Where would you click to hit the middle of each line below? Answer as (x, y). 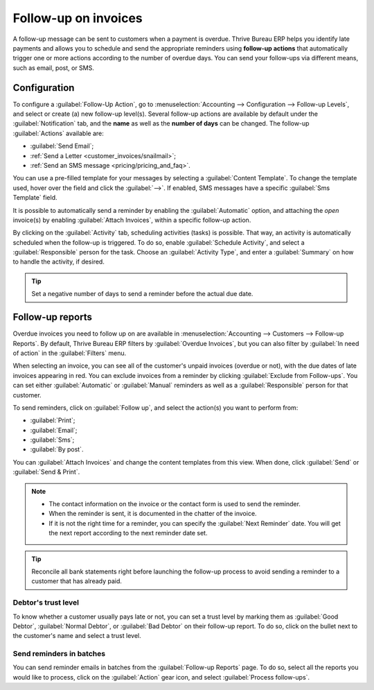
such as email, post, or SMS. (54, 68)
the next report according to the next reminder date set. (128, 533)
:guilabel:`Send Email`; (62, 146)
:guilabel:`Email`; (54, 430)
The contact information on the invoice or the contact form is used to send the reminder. (175, 504)
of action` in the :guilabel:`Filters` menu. (70, 353)
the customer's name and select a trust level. (77, 636)
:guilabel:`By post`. (57, 449)
